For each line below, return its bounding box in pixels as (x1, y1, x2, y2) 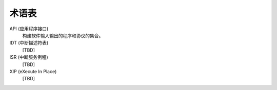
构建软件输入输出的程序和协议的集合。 (22, 32, 104, 38)
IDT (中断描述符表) (9, 40, 49, 46)
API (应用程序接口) (9, 26, 49, 32)
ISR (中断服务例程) (9, 54, 48, 60)
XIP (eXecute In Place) (9, 68, 57, 74)
